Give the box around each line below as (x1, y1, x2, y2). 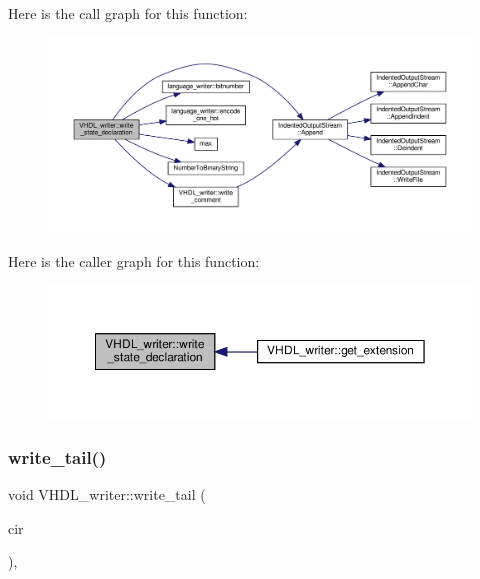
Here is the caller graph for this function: (8, 251, 260, 272)
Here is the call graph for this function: (8, 3, 248, 23)
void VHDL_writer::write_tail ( (8, 484, 206, 504)
